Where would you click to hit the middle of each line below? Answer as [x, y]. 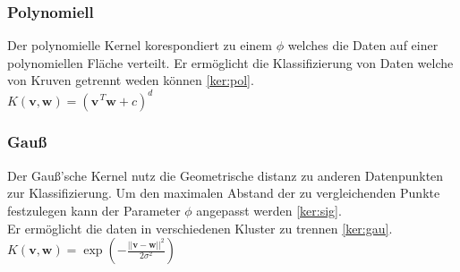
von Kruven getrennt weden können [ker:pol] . [131, 80]
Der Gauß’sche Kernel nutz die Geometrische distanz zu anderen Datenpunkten [226, 175]
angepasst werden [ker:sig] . [269, 210]
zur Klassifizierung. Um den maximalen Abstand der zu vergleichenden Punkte [224, 193]
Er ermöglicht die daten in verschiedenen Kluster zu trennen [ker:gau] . [200, 228]
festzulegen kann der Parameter [94, 210]
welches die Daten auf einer [363, 45]
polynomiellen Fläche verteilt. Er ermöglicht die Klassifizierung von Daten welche [230, 62]
